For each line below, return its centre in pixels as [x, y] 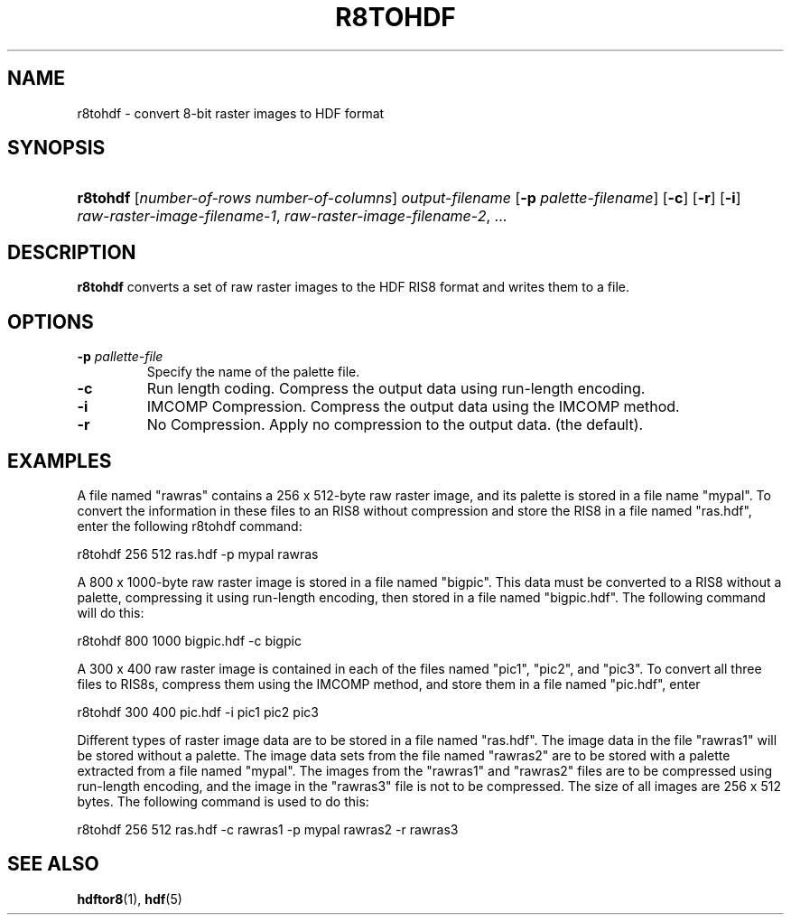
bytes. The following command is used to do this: [223, 801]
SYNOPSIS [56, 148]
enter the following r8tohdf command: [190, 526]
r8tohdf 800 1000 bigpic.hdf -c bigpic [189, 640]
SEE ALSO [53, 864]
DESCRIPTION [72, 252]
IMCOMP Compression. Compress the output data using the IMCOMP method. [413, 407]
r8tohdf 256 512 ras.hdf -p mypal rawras [198, 554]
